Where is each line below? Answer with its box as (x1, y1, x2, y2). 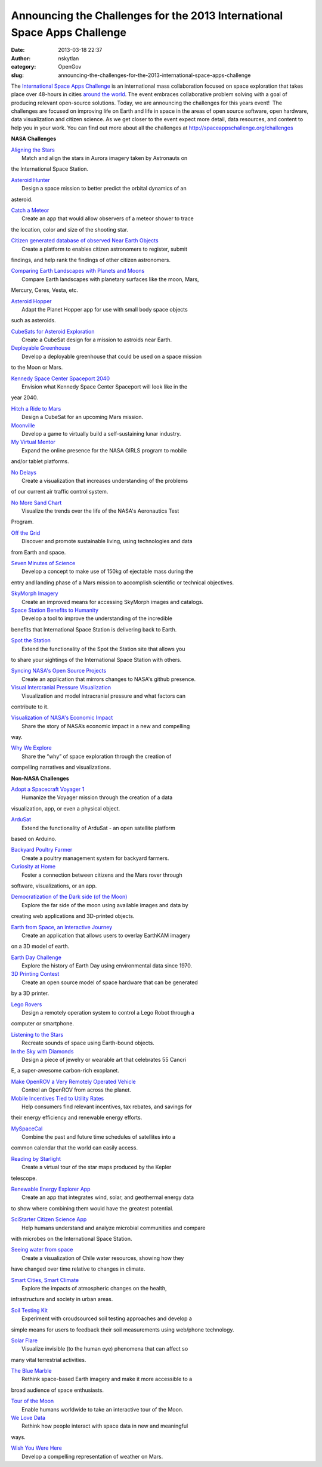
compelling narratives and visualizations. (11, 764, 112, 771)
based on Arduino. (11, 835, 57, 842)
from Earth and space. (11, 548, 66, 556)
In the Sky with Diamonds (11, 1047, 74, 1055)
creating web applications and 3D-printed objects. (11, 913, 135, 920)
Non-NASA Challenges (11, 775, 70, 782)
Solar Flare (11, 1337, 38, 1344)
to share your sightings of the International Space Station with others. (11, 656, 182, 663)
